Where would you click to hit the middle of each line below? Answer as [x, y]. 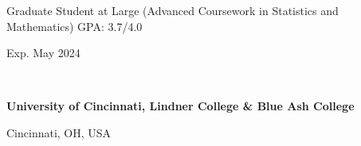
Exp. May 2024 [43, 53]
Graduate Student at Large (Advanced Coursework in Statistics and [173, 10]
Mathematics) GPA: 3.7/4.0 [75, 26]
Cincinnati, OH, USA [59, 132]
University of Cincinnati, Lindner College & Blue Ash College [180, 106]
